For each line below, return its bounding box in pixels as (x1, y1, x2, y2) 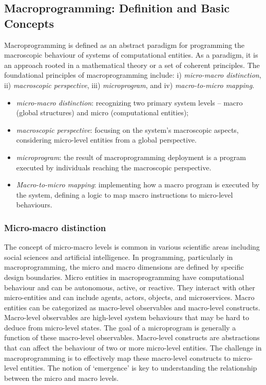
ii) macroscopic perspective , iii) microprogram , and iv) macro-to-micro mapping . (4, 79, 255, 90)
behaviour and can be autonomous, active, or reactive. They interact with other (4, 282, 255, 292)
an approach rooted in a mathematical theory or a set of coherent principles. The (4, 59, 260, 70)
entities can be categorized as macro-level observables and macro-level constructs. (4, 302, 260, 312)
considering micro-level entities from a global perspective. (16, 134, 197, 145)
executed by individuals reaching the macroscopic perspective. (16, 162, 212, 172)
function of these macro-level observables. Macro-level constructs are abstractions (4, 332, 260, 343)
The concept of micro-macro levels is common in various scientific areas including (4, 241, 260, 252)
